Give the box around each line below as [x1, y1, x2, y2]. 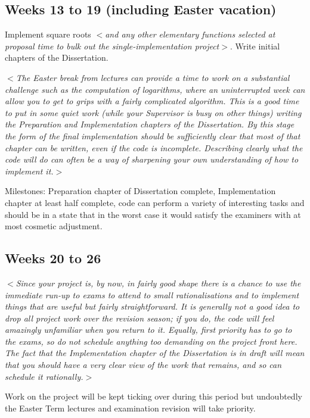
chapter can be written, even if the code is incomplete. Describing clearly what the [5, 141, 303, 154]
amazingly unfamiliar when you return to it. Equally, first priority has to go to [5, 323, 292, 336]
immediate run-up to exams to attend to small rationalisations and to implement [5, 288, 299, 301]
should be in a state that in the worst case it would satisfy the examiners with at [5, 208, 301, 220]
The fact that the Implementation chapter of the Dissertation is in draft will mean [5, 347, 305, 359]
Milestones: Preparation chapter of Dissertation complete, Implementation [5, 185, 276, 197]
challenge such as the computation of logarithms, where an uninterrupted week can [5, 83, 305, 95]
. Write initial [230, 39, 280, 52]
